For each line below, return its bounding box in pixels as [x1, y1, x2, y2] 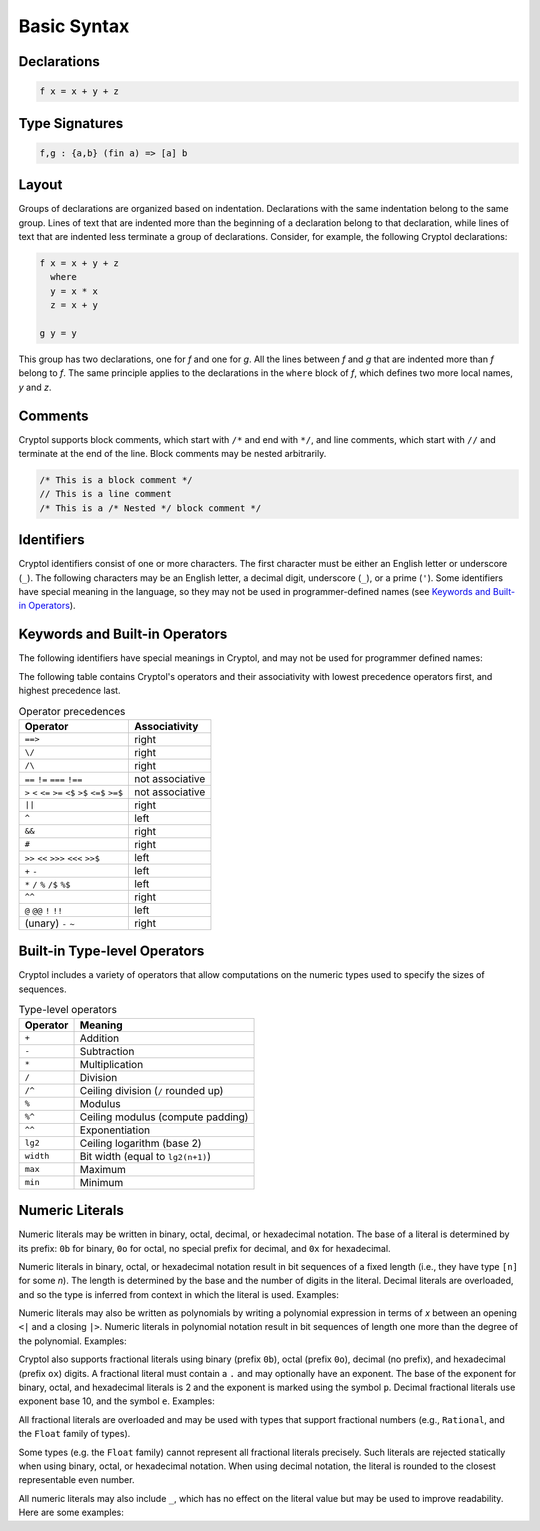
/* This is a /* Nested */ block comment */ [39, 502, 262, 514]
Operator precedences [18, 704, 126, 718]
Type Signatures [18, 115, 124, 132]
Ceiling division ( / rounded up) [79, 1083, 224, 1097]
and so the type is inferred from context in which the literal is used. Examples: [18, 1288, 339, 1300]
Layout [18, 176, 63, 194]
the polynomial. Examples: [18, 1335, 127, 1347]
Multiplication [79, 1057, 144, 1071]
